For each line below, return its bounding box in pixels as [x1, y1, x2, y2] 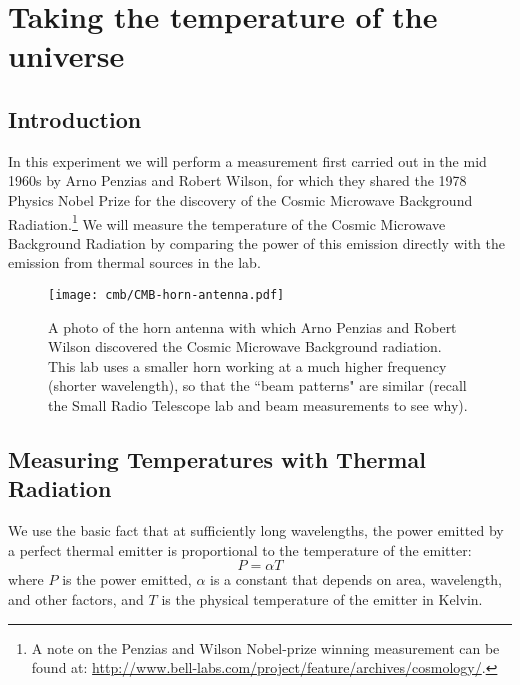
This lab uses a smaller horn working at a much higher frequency [48, 355, 447, 376]
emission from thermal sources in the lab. [8, 252, 261, 273]
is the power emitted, [62, 569, 192, 590]
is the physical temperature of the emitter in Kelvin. [161, 588, 483, 609]
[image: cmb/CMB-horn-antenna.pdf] [48, 287, 285, 302]
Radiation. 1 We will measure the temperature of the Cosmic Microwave [8, 210, 446, 234]
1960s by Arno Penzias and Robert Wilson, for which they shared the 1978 [8, 170, 467, 191]
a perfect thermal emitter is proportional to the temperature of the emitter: [8, 539, 472, 560]
